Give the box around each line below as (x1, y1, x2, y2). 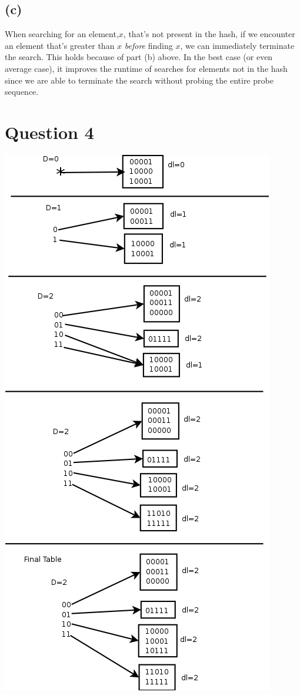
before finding (124, 39, 173, 51)
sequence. (5, 85, 39, 98)
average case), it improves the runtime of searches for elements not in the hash (5, 62, 288, 74)
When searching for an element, (5, 28, 119, 40)
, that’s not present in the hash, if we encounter (123, 28, 295, 40)
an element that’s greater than (5, 39, 115, 51)
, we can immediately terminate (180, 39, 295, 51)
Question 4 (5, 120, 94, 144)
